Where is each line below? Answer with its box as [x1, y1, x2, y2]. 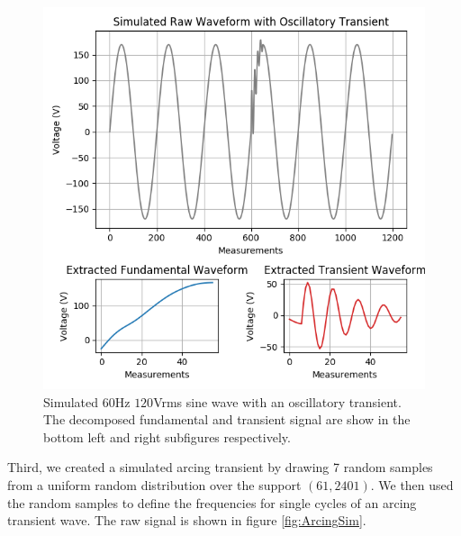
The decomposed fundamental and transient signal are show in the [43, 410, 411, 429]
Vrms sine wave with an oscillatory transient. [153, 392, 402, 411]
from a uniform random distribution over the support [7, 475, 302, 494]
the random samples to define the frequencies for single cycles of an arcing [7, 493, 417, 512]
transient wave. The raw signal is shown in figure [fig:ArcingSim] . [7, 511, 366, 530]
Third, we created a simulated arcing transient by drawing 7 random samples [7, 458, 433, 477]
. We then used [370, 475, 454, 494]
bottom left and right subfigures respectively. [43, 427, 291, 446]
